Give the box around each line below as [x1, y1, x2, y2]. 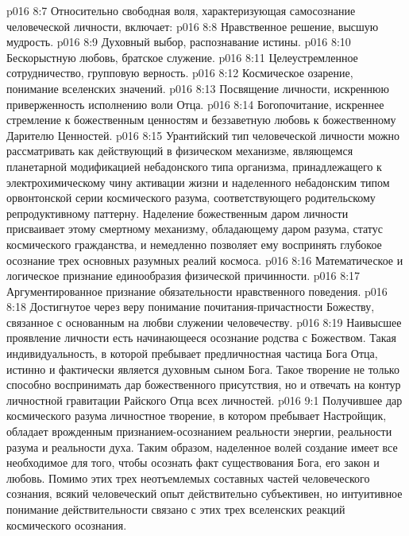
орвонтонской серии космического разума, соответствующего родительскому [6, 189, 376, 206]
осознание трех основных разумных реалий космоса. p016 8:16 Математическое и [6, 251, 403, 268]
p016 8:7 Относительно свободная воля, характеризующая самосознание [6, 2, 356, 18]
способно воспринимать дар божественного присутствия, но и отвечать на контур [6, 376, 401, 393]
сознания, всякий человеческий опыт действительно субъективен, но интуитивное [6, 485, 403, 502]
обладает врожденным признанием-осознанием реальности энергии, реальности [6, 423, 392, 440]
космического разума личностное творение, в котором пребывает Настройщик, [6, 407, 387, 424]
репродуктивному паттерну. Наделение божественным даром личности [6, 204, 349, 221]
